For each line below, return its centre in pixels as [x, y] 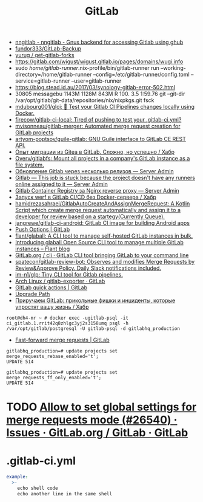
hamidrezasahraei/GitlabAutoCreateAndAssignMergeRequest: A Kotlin [102, 204]
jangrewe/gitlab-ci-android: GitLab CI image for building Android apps [102, 223]
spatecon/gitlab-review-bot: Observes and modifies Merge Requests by [105, 262]
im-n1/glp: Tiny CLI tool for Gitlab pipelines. [69, 275]
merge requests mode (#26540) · [92, 420]
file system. [29, 165]
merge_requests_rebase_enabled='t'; [52, 357]
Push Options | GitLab [42, 230]
